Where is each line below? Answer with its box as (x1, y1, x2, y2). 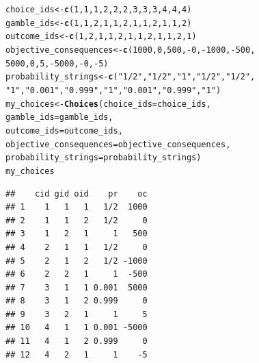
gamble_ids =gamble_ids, (5, 112, 113, 123)
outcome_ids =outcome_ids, (5, 125, 123, 136)
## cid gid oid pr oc (5, 188, 148, 199)
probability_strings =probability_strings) (5, 153, 202, 163)
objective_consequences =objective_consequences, (5, 139, 231, 149)
